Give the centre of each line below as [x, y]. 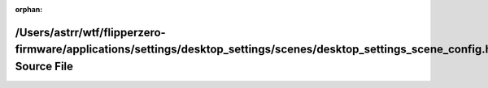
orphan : [29, 9]
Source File [44, 66]
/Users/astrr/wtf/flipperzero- [90, 32]
